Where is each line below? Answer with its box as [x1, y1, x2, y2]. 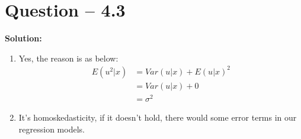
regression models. [18, 122, 85, 135]
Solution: [5, 32, 42, 44]
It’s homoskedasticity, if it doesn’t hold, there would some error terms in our [18, 111, 297, 123]
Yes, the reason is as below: [18, 51, 119, 64]
